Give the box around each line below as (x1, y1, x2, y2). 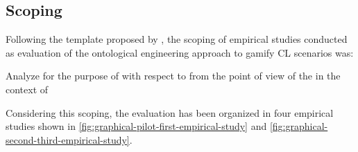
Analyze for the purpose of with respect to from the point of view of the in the (6, 68, 341, 83)
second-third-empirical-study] (6, 132, 130, 146)
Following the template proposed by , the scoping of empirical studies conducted (6, 32, 348, 46)
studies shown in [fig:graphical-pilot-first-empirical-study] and (6, 119, 267, 133)
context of (6, 82, 49, 96)
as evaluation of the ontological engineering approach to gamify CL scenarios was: (6, 45, 354, 59)
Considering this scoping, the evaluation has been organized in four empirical (6, 105, 334, 120)
